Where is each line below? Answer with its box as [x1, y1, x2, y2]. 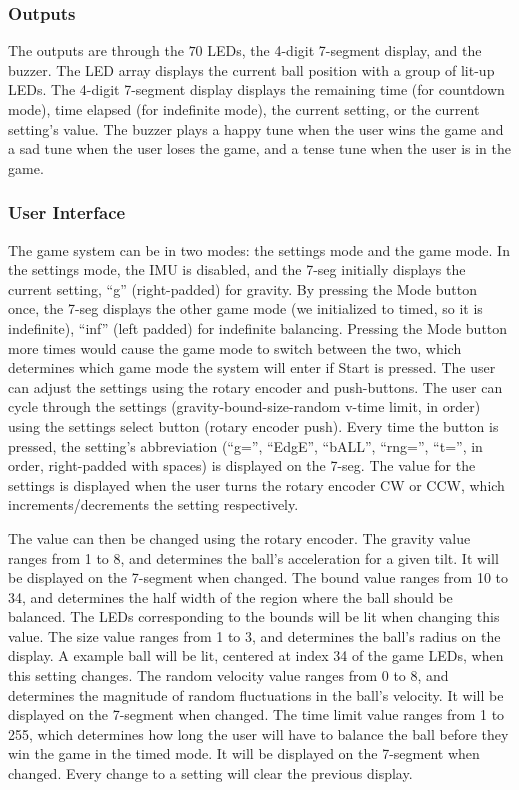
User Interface [8, 200, 126, 225]
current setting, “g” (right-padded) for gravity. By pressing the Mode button [8, 278, 477, 299]
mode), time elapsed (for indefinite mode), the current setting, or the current [8, 99, 480, 119]
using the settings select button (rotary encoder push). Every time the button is [8, 415, 499, 436]
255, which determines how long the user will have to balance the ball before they [8, 723, 509, 744]
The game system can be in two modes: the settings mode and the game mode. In [8, 239, 510, 260]
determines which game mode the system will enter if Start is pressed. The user [8, 357, 496, 378]
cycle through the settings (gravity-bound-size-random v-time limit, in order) [8, 396, 481, 417]
